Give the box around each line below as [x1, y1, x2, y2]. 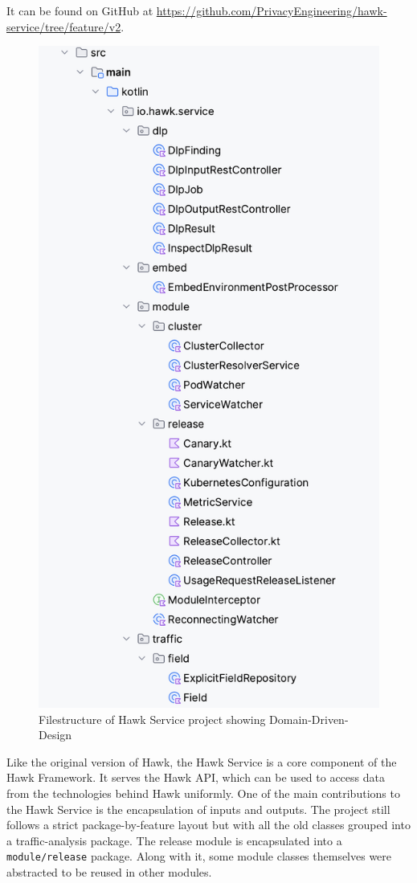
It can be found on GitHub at [6, 2, 153, 18]
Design [39, 726, 72, 743]
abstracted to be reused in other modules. [6, 864, 212, 881]
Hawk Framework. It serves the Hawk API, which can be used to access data [6, 769, 385, 786]
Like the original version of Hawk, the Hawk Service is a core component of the [6, 753, 397, 770]
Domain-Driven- [269, 710, 349, 727]
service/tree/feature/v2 [6, 18, 121, 35]
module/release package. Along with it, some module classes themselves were [6, 848, 392, 865]
